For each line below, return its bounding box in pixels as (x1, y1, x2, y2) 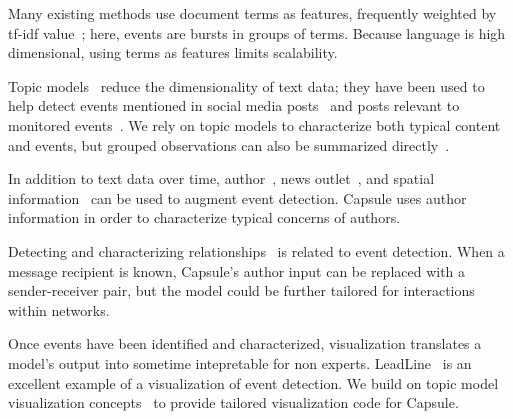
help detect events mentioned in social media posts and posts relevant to (8, 95, 460, 116)
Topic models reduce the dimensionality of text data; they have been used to (8, 75, 485, 96)
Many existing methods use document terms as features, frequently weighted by (8, 3, 497, 23)
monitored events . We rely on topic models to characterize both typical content (8, 114, 501, 135)
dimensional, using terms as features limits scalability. (8, 42, 338, 63)
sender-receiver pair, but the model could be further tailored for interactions (8, 280, 475, 301)
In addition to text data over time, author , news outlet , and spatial (8, 168, 435, 189)
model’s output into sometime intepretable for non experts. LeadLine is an (8, 352, 472, 373)
